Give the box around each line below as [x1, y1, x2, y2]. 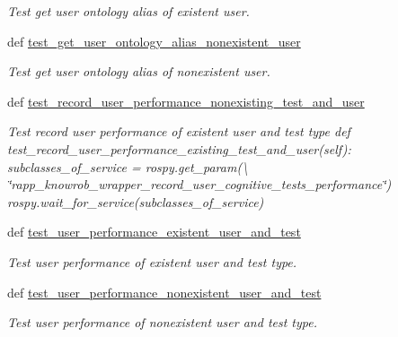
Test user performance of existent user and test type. [7, 252, 297, 271]
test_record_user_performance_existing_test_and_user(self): [7, 139, 351, 158]
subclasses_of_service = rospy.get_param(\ [7, 157, 249, 176]
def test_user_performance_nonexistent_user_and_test [7, 282, 322, 301]
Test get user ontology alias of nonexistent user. [7, 62, 270, 81]
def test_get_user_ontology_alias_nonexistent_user [7, 31, 301, 50]
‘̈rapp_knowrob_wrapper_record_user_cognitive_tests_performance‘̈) [7, 175, 392, 194]
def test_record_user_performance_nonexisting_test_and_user [7, 91, 365, 110]
